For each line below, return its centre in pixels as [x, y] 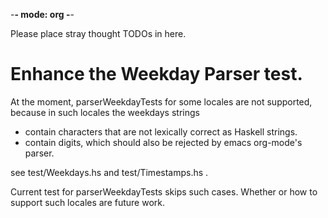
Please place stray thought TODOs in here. [98, 33]
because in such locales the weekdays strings [105, 112]
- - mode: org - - [42, 14]
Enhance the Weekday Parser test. [156, 74]
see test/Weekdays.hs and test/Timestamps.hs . [109, 172]
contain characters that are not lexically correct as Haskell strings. [161, 131]
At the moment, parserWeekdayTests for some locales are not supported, [161, 101]
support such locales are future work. [88, 202]
